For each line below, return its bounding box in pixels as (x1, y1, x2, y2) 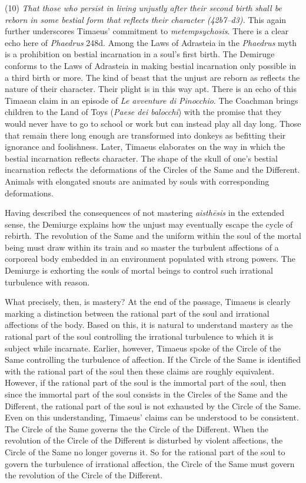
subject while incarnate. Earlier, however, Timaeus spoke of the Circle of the (5, 341, 281, 354)
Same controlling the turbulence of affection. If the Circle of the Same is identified (5, 353, 301, 366)
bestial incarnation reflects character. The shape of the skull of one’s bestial (5, 152, 278, 164)
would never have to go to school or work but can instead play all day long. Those (5, 117, 301, 129)
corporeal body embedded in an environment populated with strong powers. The (5, 252, 295, 265)
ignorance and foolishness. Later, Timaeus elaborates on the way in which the (5, 140, 285, 153)
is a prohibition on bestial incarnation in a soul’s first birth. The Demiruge (5, 48, 275, 60)
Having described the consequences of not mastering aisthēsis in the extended (5, 206, 285, 219)
